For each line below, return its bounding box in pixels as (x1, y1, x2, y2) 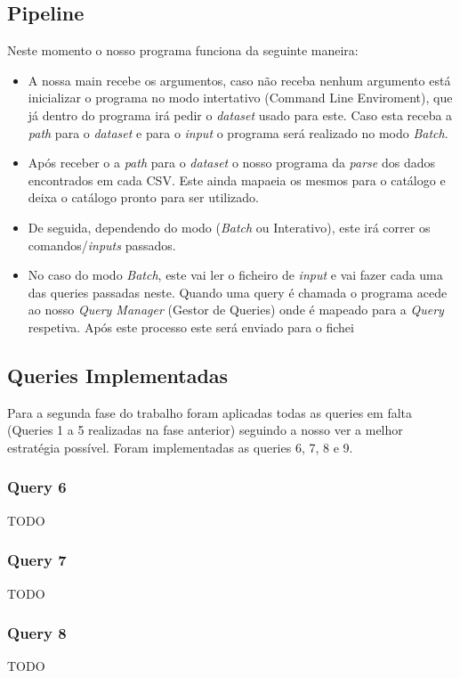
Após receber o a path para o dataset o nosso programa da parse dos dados (28, 153, 435, 172)
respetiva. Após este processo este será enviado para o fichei (28, 317, 354, 336)
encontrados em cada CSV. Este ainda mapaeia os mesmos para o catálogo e (28, 170, 446, 189)
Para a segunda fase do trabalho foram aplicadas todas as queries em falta (7, 403, 413, 421)
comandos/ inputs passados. (28, 235, 176, 254)
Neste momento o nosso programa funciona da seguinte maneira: (7, 41, 359, 60)
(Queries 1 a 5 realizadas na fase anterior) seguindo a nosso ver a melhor (7, 421, 403, 439)
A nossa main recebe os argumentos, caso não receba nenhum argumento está (28, 70, 451, 89)
